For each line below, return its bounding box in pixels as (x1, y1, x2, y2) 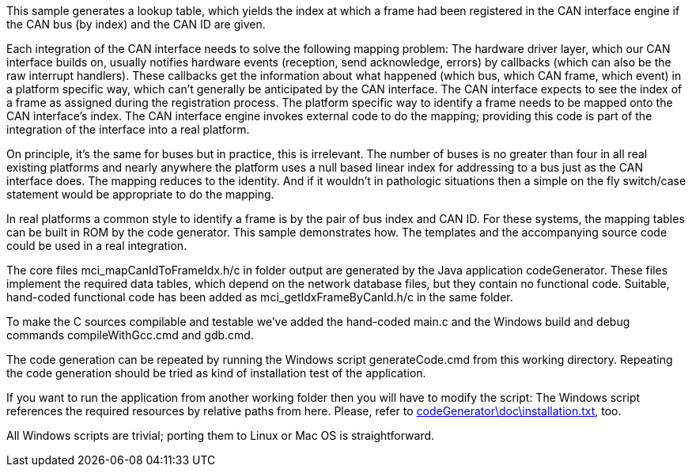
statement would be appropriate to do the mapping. (6, 187, 274, 201)
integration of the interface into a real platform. (6, 123, 250, 136)
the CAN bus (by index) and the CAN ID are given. (6, 17, 266, 31)
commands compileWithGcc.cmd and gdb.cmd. (6, 328, 254, 342)
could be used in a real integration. (6, 239, 187, 252)
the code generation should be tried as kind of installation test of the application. (6, 366, 426, 380)
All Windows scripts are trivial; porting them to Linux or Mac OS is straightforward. (6, 429, 435, 442)
